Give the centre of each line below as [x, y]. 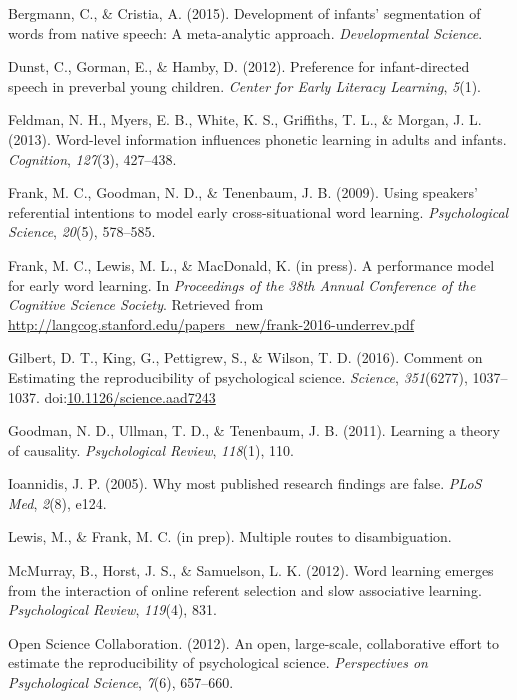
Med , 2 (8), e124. [57, 502]
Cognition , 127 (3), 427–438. [92, 158]
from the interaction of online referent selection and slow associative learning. [245, 589]
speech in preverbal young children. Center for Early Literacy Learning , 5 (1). [244, 85]
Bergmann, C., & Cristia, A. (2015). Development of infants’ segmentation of [244, 13]
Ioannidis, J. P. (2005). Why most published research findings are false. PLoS [245, 483]
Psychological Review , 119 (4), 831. [112, 609]
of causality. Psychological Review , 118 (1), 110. [151, 449]
